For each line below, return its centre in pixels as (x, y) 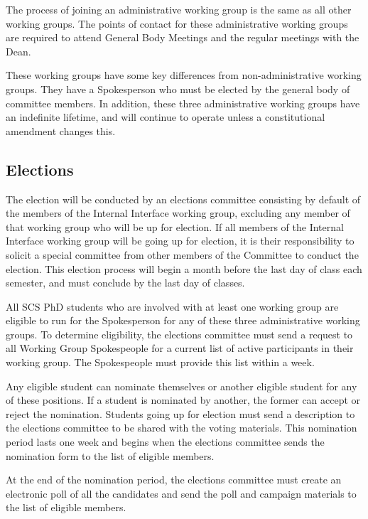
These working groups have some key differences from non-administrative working (184, 75)
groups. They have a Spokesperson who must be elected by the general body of (178, 89)
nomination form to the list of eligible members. (110, 455)
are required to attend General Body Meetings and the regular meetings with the (183, 37)
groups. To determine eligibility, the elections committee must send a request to (179, 334)
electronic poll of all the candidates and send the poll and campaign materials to (181, 493)
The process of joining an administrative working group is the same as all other (179, 9)
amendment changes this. (61, 130)
